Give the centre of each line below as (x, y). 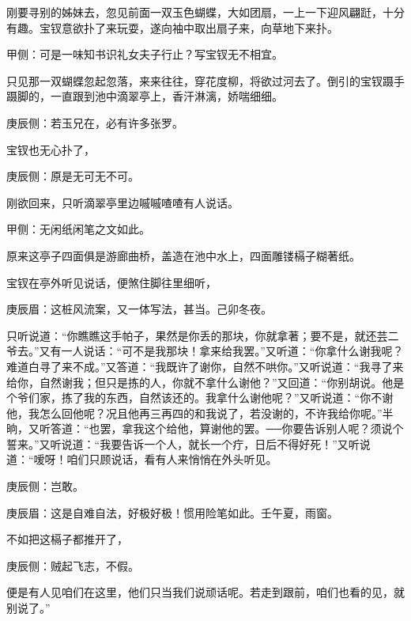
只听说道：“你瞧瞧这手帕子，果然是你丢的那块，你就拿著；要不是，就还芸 (197, 335)
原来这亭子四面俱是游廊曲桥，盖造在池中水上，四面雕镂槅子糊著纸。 (183, 255)
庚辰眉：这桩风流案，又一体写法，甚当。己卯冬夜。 (139, 309)
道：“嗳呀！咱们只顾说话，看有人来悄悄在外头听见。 (142, 459)
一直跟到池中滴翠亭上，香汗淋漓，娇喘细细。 (166, 96)
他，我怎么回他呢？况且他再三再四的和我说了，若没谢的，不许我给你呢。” (194, 413)
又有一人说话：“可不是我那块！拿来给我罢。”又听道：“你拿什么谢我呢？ (221, 351)
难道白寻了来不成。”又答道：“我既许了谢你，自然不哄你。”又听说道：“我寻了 (200, 366)
